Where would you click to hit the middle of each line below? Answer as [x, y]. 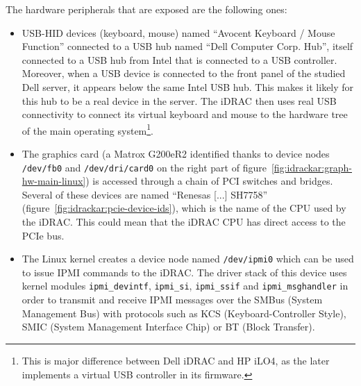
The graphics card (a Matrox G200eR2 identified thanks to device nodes [176, 153]
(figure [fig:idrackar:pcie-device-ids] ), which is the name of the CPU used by [184, 208]
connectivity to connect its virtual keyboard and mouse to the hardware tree [185, 114]
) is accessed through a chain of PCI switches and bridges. [209, 181]
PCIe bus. [43, 235]
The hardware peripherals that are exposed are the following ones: [146, 9]
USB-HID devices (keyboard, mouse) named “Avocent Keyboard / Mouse [178, 32]
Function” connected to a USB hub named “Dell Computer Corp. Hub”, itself [187, 46]
